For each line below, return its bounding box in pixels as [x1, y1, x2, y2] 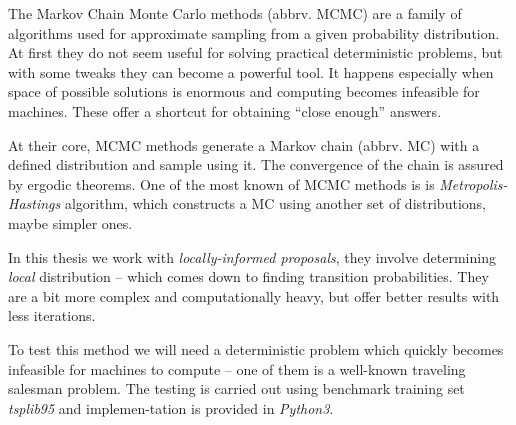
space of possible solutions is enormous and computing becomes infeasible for [8, 81, 480, 102]
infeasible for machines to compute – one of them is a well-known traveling [8, 358, 466, 379]
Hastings [8, 193, 61, 214]
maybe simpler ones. [8, 212, 133, 233]
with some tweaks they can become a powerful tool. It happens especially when [8, 61, 494, 82]
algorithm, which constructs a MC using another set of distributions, [64, 193, 486, 214]
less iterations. [8, 305, 96, 326]
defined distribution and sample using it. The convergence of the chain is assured [8, 154, 504, 175]
